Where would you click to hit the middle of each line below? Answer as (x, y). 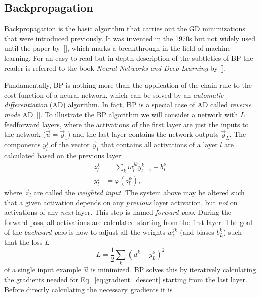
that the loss (23, 241)
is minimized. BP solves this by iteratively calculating (174, 270)
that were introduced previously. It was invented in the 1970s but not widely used (130, 38)
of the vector (70, 144)
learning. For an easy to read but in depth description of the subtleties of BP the (129, 58)
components (22, 144)
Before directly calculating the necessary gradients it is (88, 289)
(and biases (197, 232)
